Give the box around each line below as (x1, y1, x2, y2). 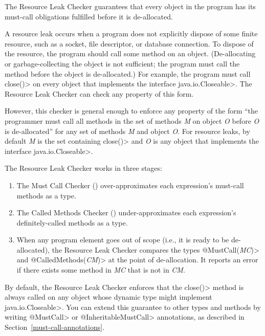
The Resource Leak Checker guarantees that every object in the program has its (5, 1, 256, 11)
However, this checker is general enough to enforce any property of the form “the (5, 105, 258, 116)
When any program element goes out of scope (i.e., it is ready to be (16, 234, 229, 245)
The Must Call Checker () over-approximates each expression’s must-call (16, 180, 244, 190)
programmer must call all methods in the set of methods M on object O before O (5, 115, 259, 126)
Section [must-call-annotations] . (5, 322, 105, 332)
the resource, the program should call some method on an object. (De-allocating (5, 48, 256, 59)
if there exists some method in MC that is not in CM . (16, 264, 185, 275)
